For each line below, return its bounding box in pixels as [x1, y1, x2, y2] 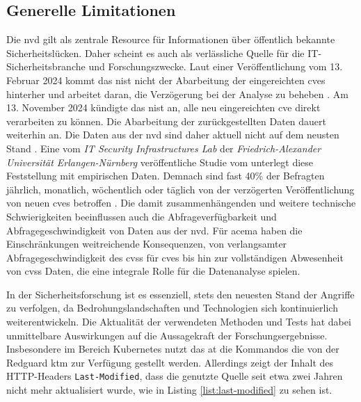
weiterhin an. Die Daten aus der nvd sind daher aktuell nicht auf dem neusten [6, 127, 339, 142]
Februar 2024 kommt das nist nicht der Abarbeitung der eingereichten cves [6, 72, 326, 87]
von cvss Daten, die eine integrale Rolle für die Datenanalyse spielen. [6, 264, 300, 278]
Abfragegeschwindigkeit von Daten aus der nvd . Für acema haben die [6, 223, 303, 237]
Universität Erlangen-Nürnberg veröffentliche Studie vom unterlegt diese [6, 154, 314, 169]
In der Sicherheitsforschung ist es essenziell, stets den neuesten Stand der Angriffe [6, 287, 355, 301]
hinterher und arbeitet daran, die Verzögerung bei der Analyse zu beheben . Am [6, 86, 348, 101]
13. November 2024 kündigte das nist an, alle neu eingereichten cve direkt [6, 100, 321, 115]
